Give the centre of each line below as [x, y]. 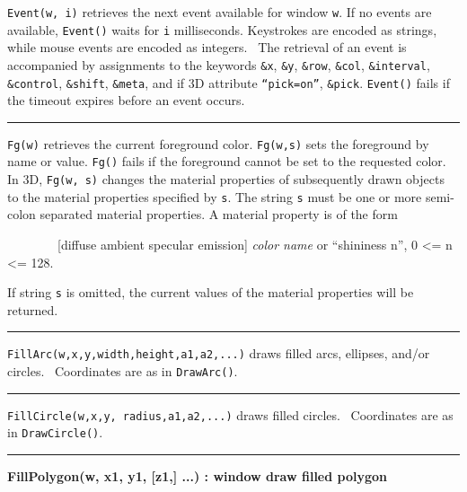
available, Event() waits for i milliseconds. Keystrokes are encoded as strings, [222, 29]
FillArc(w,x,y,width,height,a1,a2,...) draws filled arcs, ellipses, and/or [219, 353]
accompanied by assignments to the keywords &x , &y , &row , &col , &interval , [219, 64]
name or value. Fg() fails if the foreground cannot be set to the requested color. [227, 161]
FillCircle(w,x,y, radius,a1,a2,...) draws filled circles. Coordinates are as [230, 414]
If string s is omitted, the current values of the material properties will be [211, 292]
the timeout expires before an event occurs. [126, 100]
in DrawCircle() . [55, 432]
